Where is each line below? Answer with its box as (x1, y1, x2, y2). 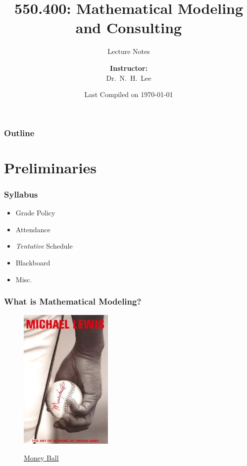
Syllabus (4, 188, 38, 200)
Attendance (15, 224, 50, 234)
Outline (4, 126, 35, 139)
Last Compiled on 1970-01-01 (84, 89, 173, 100)
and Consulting (75, 17, 182, 38)
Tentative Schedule (15, 241, 73, 251)
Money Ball (24, 452, 59, 463)
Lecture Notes (107, 46, 150, 56)
